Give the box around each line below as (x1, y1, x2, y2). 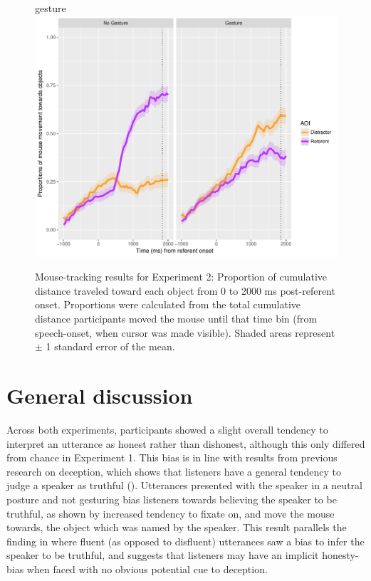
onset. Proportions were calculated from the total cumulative (35, 297, 301, 312)
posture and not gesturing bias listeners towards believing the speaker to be (6, 491, 337, 506)
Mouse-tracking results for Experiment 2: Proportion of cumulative (35, 269, 328, 284)
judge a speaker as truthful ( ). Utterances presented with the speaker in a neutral (6, 478, 362, 493)
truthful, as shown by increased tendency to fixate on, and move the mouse (6, 506, 335, 520)
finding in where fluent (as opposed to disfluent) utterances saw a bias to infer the (6, 533, 365, 548)
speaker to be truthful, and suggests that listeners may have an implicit (6, 548, 319, 562)
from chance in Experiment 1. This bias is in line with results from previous (6, 450, 338, 465)
